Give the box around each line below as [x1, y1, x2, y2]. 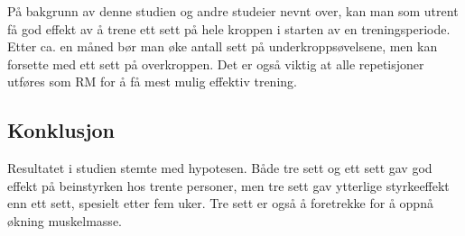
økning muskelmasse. [7, 211, 122, 230]
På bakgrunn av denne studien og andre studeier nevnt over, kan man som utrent [7, 2, 459, 20]
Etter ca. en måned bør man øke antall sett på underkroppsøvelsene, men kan [7, 37, 438, 56]
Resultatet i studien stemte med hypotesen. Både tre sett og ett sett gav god [7, 159, 432, 177]
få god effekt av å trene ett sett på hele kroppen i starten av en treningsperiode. [7, 19, 451, 38]
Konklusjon [7, 116, 116, 144]
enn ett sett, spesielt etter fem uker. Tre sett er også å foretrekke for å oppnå [7, 194, 433, 213]
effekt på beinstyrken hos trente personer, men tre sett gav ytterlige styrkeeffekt [7, 176, 450, 195]
